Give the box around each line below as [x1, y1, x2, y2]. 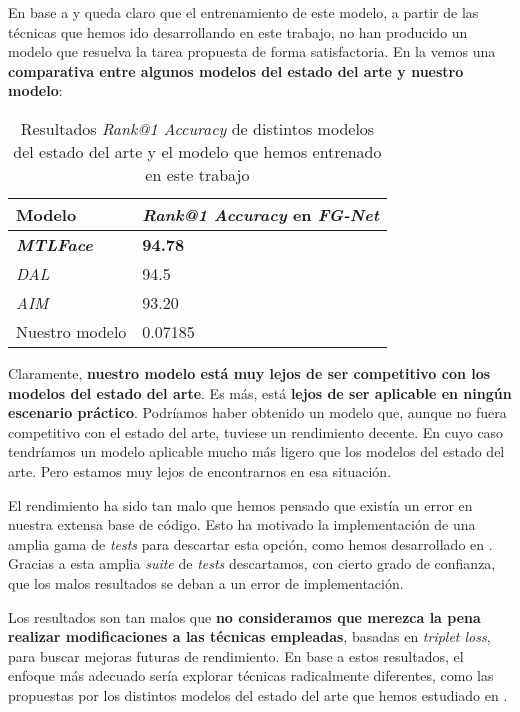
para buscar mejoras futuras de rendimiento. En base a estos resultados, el [8, 645, 464, 666]
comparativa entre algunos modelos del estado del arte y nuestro [8, 60, 464, 81]
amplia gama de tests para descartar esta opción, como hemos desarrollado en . [8, 533, 493, 554]
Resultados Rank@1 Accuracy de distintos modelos [20, 116, 375, 140]
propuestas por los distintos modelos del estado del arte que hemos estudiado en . [8, 684, 508, 705]
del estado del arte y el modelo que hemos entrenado [13, 139, 382, 163]
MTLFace [16, 232, 93, 256]
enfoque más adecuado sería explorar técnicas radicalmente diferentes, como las [8, 665, 494, 686]
